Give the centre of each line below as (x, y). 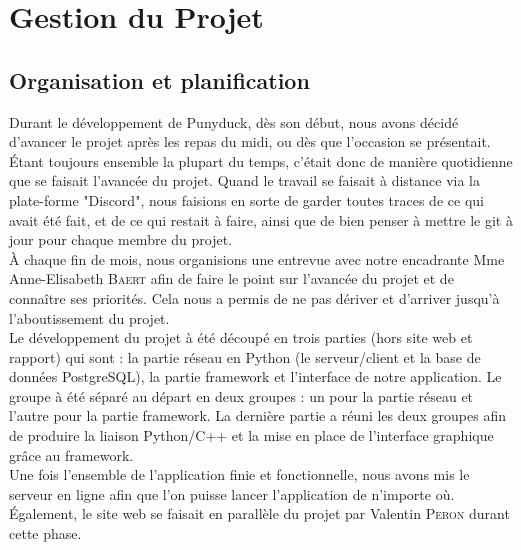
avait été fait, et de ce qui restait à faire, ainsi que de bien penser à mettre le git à (261, 219)
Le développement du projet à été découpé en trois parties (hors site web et (241, 337)
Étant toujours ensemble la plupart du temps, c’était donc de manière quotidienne (261, 160)
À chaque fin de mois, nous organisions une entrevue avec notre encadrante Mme (257, 258)
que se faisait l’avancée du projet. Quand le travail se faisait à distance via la (245, 180)
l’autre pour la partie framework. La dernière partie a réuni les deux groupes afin (257, 415)
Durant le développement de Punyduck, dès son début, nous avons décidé (234, 121)
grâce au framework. (71, 454)
